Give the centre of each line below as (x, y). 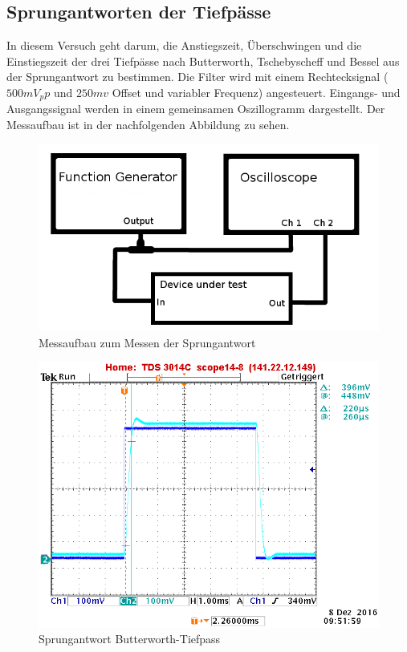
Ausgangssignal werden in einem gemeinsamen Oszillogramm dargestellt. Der (196, 109)
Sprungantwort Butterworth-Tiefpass (130, 639)
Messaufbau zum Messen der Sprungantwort (147, 342)
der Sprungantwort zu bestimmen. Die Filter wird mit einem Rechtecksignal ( (197, 77)
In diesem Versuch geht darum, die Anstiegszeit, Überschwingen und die (184, 45)
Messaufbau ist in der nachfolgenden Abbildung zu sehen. (148, 125)
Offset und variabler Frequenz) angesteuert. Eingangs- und (256, 92)
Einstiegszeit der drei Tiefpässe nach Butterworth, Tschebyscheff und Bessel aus (203, 61)
